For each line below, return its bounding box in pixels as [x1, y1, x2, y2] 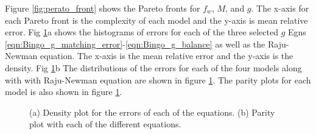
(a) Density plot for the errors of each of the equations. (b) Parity [29, 105, 275, 118]
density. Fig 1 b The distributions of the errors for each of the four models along [5, 61, 302, 74]
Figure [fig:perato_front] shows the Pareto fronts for [5, 2, 200, 14]
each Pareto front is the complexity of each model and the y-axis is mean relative [5, 13, 308, 26]
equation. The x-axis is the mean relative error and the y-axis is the [40, 49, 293, 62]
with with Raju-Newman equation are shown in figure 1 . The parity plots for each [5, 73, 311, 86]
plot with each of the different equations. [29, 118, 181, 130]
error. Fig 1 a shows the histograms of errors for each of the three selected [5, 26, 278, 38]
